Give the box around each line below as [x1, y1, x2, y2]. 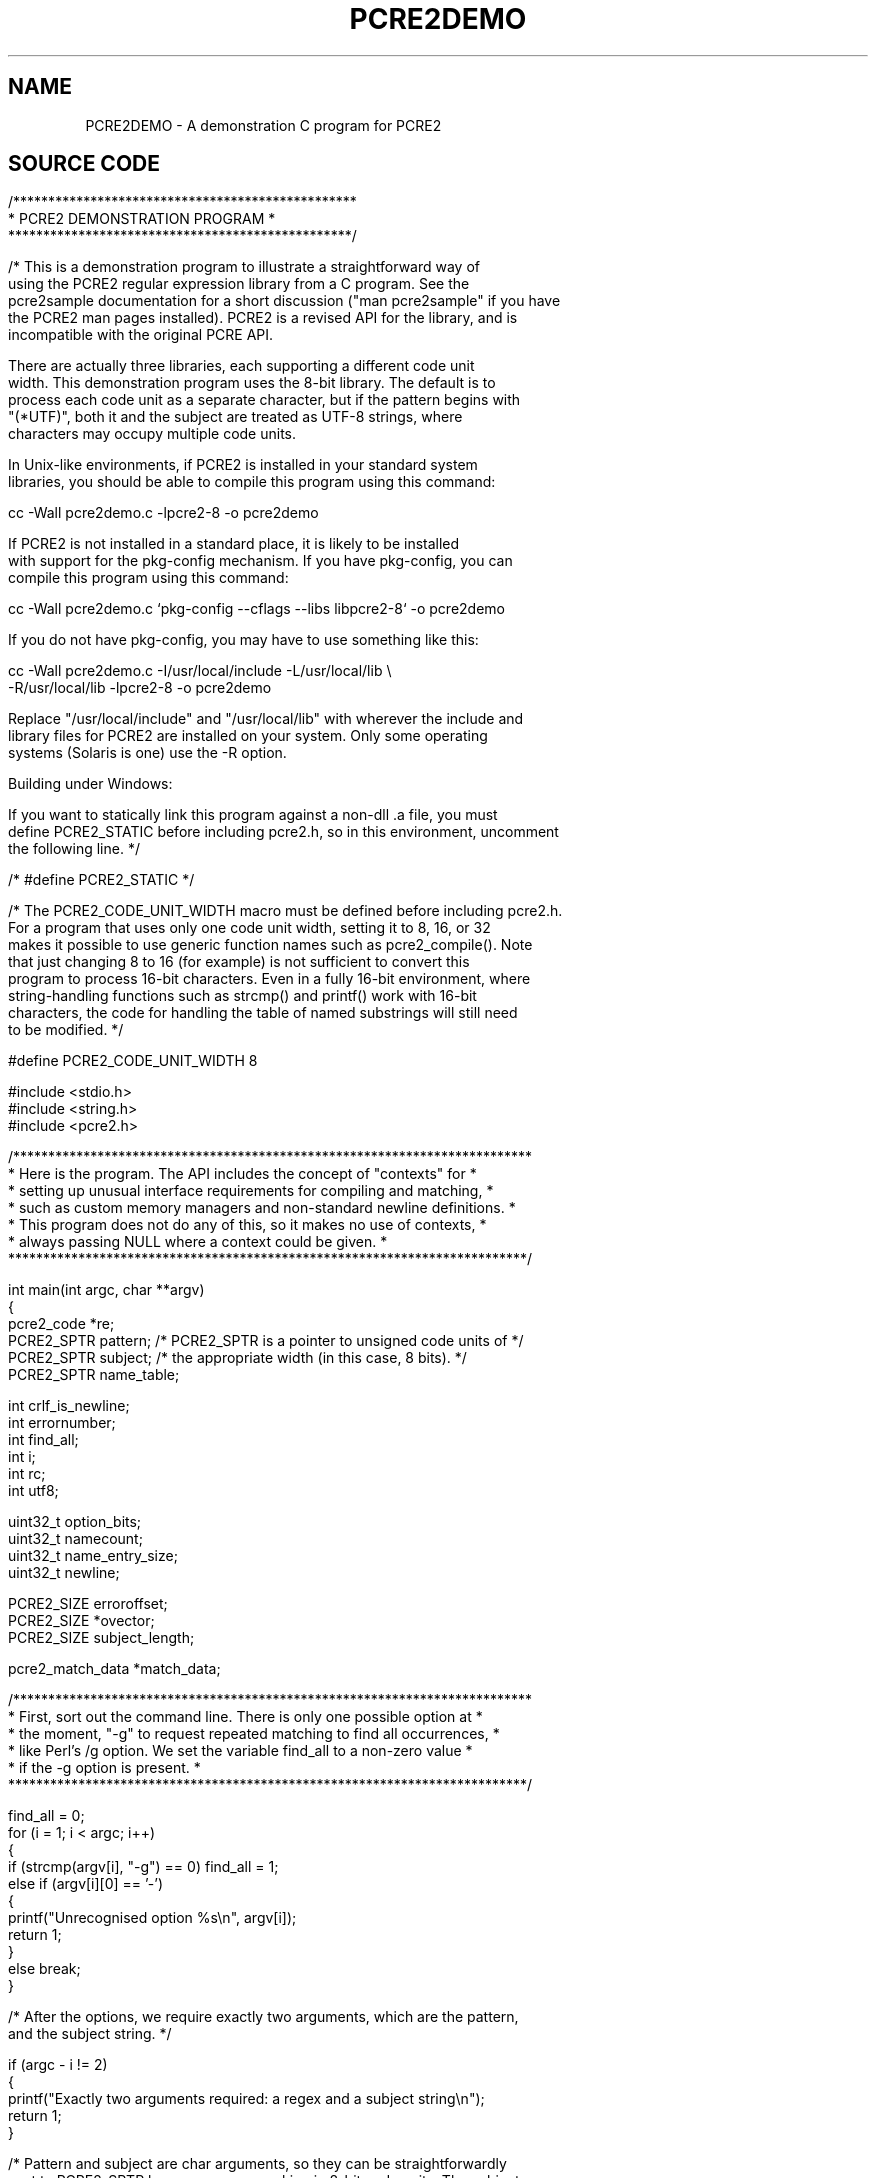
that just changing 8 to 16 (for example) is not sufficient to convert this [8, 953, 470, 971]
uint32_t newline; [8, 1564, 120, 1582]
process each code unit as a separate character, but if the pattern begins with [8, 391, 521, 409]
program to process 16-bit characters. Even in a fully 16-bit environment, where [8, 970, 531, 988]
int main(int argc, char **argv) [8, 1281, 205, 1299]
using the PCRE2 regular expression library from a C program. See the [8, 275, 470, 293]
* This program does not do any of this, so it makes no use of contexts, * [8, 1216, 487, 1234]
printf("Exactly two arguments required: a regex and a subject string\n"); [8, 2090, 485, 2108]
